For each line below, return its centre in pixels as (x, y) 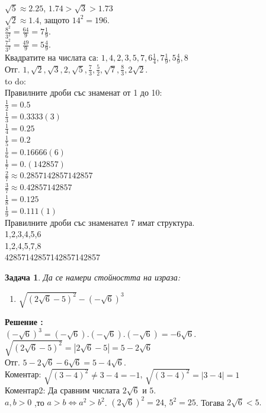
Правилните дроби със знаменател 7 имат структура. (100, 222)
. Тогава (210, 402)
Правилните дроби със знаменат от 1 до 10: (84, 92)
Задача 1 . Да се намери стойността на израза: (93, 277)
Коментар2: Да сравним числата (63, 390)
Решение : (24, 322)
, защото (55, 19)
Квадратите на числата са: (52, 57)
